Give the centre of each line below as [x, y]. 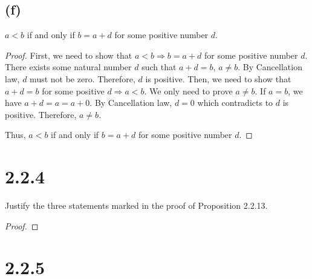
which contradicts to [235, 103]
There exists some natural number [68, 67]
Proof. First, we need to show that [69, 55]
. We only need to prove [188, 90]
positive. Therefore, [41, 114]
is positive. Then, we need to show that [218, 78]
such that [159, 67]
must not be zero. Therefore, [83, 78]
